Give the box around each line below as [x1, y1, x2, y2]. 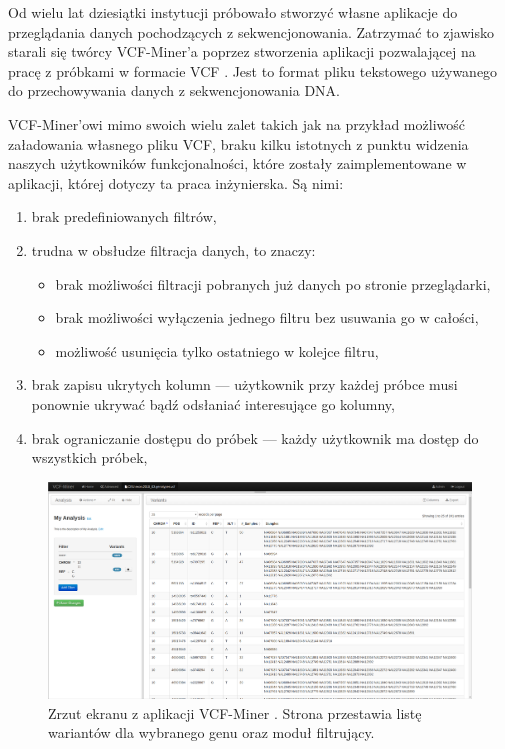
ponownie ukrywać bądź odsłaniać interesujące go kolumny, [31, 393, 395, 414]
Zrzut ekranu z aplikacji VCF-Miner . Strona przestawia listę [48, 702, 422, 723]
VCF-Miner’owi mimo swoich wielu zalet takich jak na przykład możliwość [8, 113, 465, 134]
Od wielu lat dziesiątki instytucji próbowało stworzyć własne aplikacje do [8, 2, 458, 22]
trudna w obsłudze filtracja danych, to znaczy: [31, 239, 316, 260]
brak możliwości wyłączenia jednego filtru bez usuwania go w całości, [55, 307, 479, 328]
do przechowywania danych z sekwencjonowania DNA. [8, 80, 341, 101]
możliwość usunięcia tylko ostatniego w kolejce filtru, [55, 340, 379, 361]
